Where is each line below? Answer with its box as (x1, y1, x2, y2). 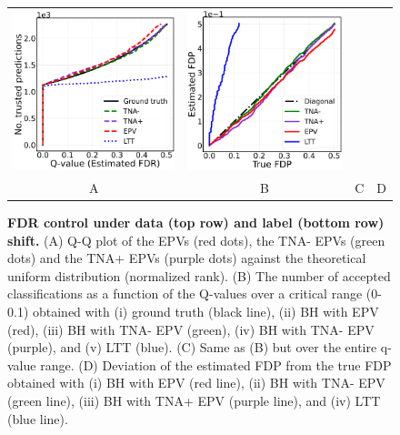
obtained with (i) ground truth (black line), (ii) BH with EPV (32, 301, 379, 320)
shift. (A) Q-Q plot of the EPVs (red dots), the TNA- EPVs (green (7, 230, 385, 249)
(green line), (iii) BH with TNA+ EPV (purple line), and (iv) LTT (7, 390, 381, 410)
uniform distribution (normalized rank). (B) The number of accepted (7, 266, 391, 285)
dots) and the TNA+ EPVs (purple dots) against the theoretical (7, 248, 366, 268)
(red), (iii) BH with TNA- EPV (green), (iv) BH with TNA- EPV (7, 319, 375, 339)
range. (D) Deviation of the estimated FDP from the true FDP (40, 355, 392, 374)
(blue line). (7, 409, 68, 428)
